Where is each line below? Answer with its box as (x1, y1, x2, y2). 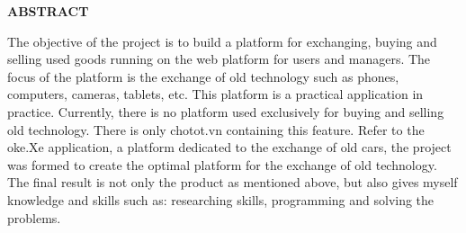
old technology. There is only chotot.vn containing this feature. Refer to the (7, 120, 425, 139)
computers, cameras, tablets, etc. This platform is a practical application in (7, 85, 424, 103)
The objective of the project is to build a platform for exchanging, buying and (7, 31, 437, 50)
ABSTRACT (7, 2, 89, 20)
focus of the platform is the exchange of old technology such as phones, (7, 67, 399, 85)
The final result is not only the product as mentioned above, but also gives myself (7, 173, 458, 192)
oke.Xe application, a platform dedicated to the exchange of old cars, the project (7, 138, 452, 157)
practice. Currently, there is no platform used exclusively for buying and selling (7, 102, 444, 121)
